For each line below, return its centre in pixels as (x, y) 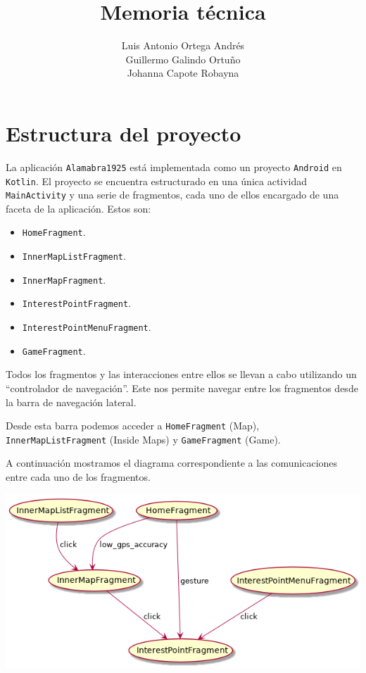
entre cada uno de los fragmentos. (78, 477)
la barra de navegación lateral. (71, 402)
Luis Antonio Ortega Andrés (183, 45)
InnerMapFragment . (64, 279)
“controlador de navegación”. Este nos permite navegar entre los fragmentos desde (182, 388)
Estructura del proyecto (124, 133)
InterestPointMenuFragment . (87, 327)
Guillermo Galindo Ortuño (183, 59)
